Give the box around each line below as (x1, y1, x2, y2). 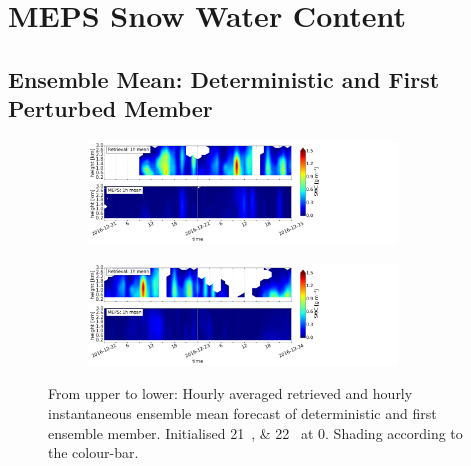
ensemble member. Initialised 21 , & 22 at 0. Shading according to (48, 422, 463, 443)
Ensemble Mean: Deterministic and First (8, 63, 440, 94)
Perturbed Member (8, 93, 213, 124)
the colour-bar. (48, 442, 139, 463)
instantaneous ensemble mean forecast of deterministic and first (48, 402, 437, 423)
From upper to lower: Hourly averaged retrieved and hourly (48, 383, 413, 404)
